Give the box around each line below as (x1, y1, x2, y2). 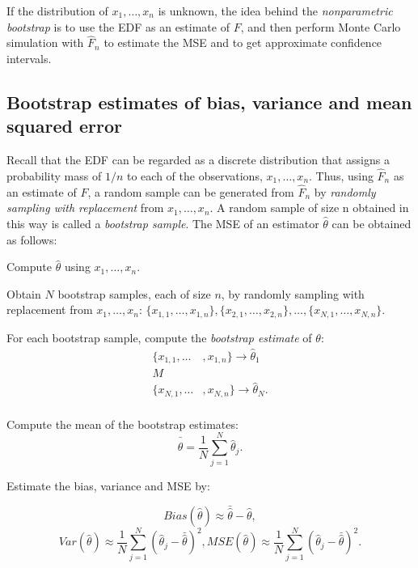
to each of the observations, (127, 167, 263, 184)
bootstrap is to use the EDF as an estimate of (6, 18, 230, 35)
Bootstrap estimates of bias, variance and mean (6, 89, 412, 114)
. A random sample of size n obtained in (209, 199, 409, 216)
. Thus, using (309, 167, 374, 184)
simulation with (6, 34, 84, 51)
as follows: (6, 231, 57, 248)
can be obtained (331, 215, 412, 231)
